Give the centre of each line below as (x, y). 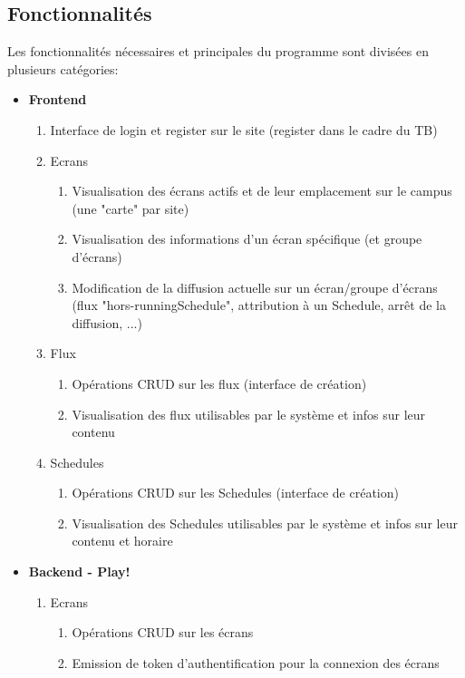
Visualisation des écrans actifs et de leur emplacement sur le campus (262, 191)
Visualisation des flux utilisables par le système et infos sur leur (249, 414)
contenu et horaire (122, 541)
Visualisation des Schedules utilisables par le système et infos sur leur (265, 523)
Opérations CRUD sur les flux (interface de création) (219, 383)
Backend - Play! (79, 571)
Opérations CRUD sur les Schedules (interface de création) (235, 493)
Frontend (58, 99)
